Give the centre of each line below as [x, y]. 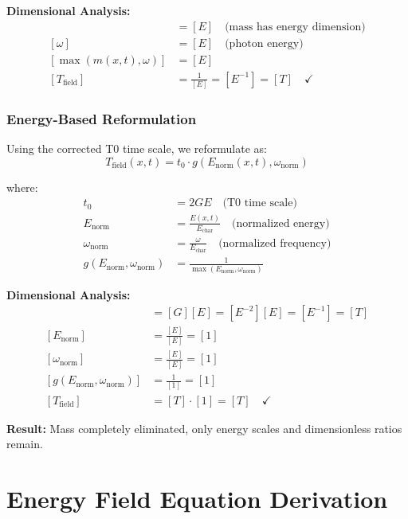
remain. [25, 444]
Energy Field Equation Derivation [197, 498]
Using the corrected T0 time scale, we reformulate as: [137, 148]
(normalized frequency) [275, 243]
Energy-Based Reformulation [102, 118]
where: [22, 187]
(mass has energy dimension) [295, 27]
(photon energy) [264, 43]
